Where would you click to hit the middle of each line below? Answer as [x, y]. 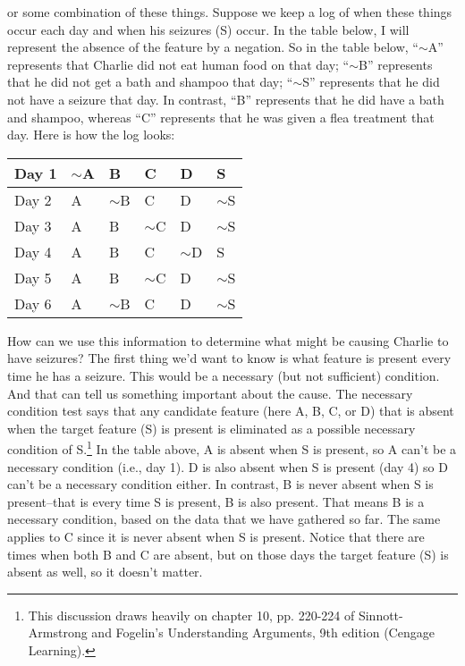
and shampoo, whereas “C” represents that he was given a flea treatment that [221, 117]
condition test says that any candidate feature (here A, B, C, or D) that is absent [231, 411]
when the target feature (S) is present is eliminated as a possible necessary [211, 428]
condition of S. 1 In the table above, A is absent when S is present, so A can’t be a [232, 447]
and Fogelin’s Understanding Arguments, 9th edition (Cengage [263, 632]
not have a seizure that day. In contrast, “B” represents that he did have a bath [226, 99]
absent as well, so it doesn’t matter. [105, 572]
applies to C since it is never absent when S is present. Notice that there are [216, 536]
